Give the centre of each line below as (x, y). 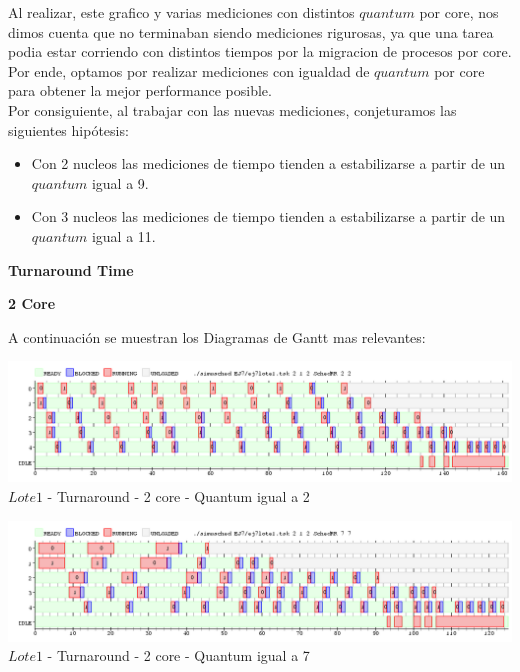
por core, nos (459, 12)
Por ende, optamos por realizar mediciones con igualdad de (189, 70)
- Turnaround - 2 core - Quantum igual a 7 (178, 655)
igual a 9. (120, 182)
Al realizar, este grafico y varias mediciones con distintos (181, 12)
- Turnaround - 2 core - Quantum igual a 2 (178, 495)
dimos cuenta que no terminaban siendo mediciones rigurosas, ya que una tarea (251, 31)
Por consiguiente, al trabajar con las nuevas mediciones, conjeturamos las (232, 109)
